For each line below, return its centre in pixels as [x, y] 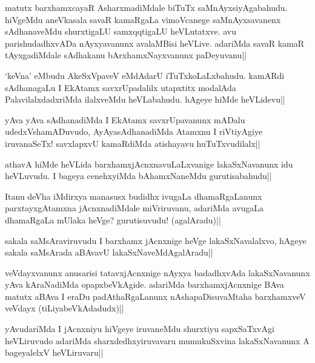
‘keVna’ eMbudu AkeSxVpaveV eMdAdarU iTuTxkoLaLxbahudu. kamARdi [145, 75]
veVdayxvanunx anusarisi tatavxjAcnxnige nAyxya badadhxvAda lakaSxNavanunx [157, 272]
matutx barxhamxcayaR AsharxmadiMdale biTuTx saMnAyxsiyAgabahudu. [146, 7]
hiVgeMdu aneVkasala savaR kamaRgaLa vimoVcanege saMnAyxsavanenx [143, 19]
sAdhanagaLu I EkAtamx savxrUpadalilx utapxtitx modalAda [121, 87]
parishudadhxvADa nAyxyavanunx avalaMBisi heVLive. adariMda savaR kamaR [155, 43]
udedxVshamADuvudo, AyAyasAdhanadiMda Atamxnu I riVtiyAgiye [134, 131]
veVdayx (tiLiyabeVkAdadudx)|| [65, 308]
